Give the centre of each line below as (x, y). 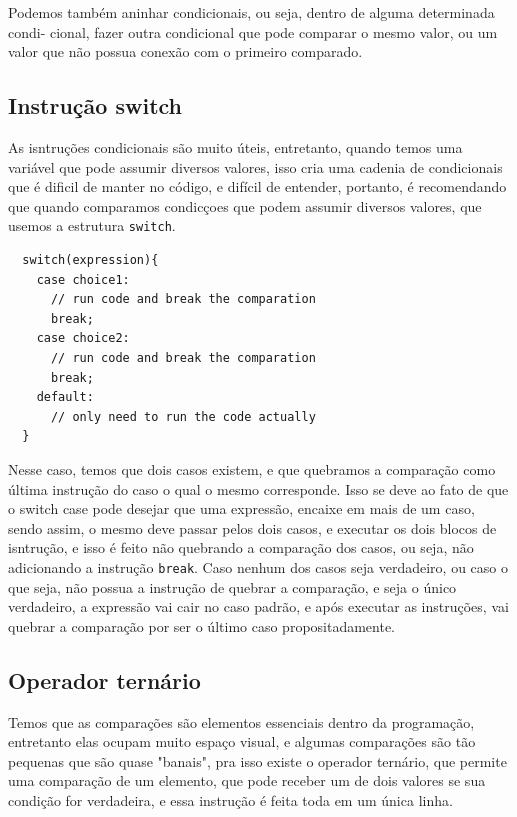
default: (65, 397)
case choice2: (83, 338)
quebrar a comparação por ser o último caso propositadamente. (202, 625)
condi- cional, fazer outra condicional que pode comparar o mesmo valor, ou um (253, 31)
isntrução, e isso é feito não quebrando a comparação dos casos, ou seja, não (241, 547)
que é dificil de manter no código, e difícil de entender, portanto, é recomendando (257, 186)
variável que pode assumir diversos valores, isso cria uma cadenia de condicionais (255, 166)
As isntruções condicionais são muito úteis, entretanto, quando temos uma (235, 146)
